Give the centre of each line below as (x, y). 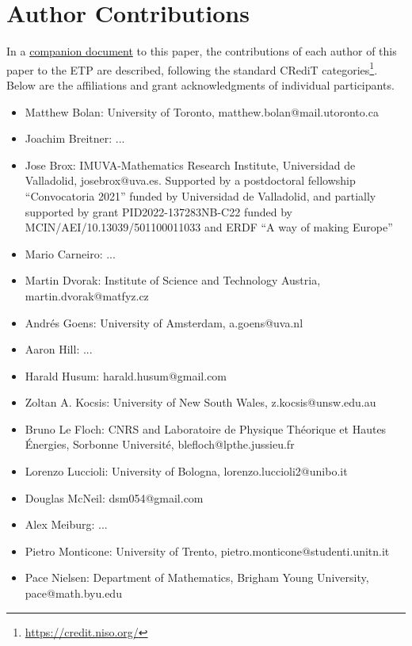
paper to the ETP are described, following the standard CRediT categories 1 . (192, 68)
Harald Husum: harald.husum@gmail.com (126, 375)
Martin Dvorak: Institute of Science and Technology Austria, (173, 280)
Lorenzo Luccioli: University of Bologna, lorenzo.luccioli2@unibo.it (186, 471)
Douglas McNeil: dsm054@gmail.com (114, 497)
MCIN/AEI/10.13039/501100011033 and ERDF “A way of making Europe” (209, 227)
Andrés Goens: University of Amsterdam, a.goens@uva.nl (164, 322)
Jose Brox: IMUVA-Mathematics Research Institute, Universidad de (190, 164)
